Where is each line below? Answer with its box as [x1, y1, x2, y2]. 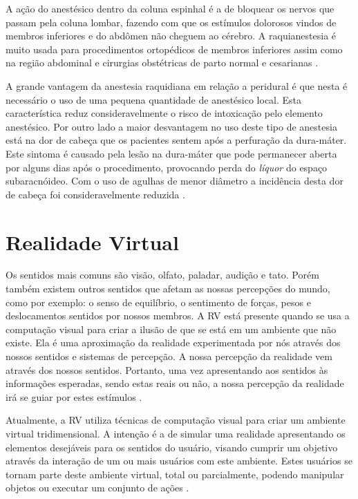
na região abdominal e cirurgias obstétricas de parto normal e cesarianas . [6, 55, 319, 70]
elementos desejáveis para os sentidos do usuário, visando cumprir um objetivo [6, 440, 338, 454]
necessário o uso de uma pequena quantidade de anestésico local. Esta [6, 92, 302, 106]
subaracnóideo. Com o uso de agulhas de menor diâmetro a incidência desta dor [6, 173, 343, 188]
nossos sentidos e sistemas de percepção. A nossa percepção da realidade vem [6, 349, 332, 363]
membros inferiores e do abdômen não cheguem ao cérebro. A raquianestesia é [6, 28, 337, 43]
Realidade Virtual [6, 227, 179, 256]
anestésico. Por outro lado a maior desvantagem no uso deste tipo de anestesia [6, 119, 337, 133]
